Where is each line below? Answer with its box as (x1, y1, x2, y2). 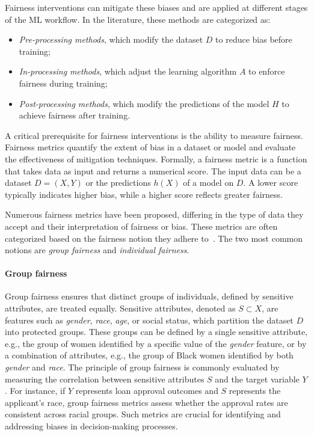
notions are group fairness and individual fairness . (5, 244, 189, 256)
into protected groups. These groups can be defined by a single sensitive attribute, (5, 325, 308, 338)
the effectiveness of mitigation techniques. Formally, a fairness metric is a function (5, 152, 307, 165)
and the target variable (215, 372, 300, 385)
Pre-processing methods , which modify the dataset (19, 33, 203, 46)
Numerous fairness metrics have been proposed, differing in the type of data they (5, 208, 304, 221)
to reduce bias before (215, 33, 292, 46)
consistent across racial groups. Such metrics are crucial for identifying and (5, 408, 281, 420)
